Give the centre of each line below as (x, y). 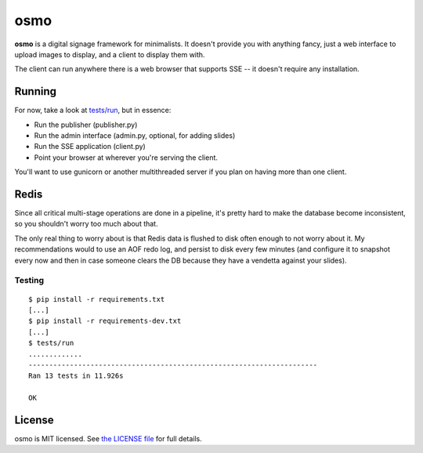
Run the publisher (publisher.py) (86, 125)
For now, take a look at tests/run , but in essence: (93, 111)
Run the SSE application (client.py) (90, 147)
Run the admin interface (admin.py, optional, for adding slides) (135, 136)
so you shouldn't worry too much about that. (86, 224)
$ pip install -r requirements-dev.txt (105, 321)
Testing (29, 281)
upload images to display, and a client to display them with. (110, 54)
